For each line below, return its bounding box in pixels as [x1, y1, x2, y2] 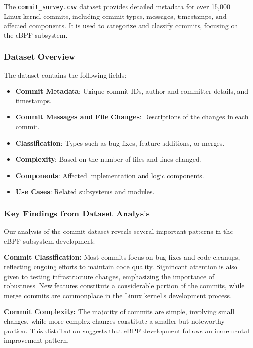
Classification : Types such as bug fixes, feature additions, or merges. [15, 137, 225, 148]
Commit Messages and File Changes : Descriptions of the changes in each [15, 112, 249, 122]
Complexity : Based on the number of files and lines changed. [15, 154, 201, 164]
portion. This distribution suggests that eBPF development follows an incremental [4, 325, 250, 335]
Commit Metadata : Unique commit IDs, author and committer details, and [15, 86, 249, 96]
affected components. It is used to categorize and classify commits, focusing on [4, 20, 238, 31]
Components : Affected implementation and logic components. [15, 170, 204, 180]
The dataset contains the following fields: [4, 69, 126, 80]
